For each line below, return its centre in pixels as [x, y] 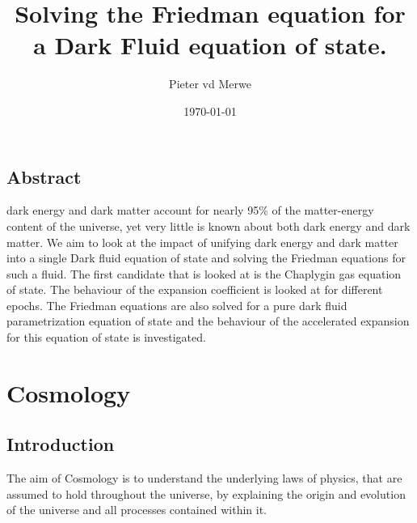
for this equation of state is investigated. [106, 337]
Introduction [61, 444]
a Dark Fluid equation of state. [210, 45]
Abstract [44, 176]
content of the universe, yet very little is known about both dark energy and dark [208, 225]
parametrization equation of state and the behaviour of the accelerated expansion [208, 321]
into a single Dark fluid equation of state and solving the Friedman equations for [206, 258]
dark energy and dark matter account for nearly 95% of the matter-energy [190, 210]
